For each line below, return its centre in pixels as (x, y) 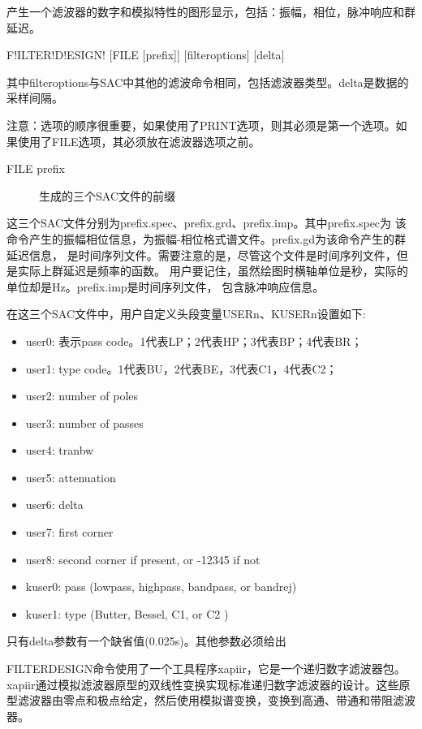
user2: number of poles (82, 396)
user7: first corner (69, 532)
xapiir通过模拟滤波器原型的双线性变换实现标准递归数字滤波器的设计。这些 (203, 684)
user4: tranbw (60, 450)
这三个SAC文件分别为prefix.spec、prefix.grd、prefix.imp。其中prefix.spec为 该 (207, 223)
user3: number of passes (84, 423)
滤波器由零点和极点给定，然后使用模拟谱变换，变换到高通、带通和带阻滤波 (216, 700)
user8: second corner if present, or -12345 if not (143, 559)
